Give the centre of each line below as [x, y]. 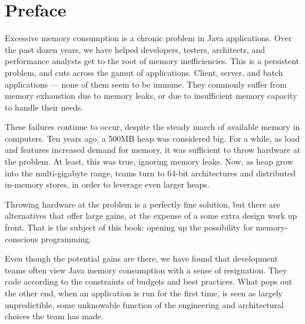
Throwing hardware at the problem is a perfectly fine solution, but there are [142, 204]
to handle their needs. [44, 107]
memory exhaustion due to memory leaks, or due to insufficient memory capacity [151, 96]
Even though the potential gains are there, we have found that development [141, 258]
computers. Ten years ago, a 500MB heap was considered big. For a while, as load [152, 138]
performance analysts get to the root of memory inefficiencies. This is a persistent [152, 61]
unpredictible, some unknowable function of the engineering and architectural [144, 304]
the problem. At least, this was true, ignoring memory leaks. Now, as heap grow [149, 161]
